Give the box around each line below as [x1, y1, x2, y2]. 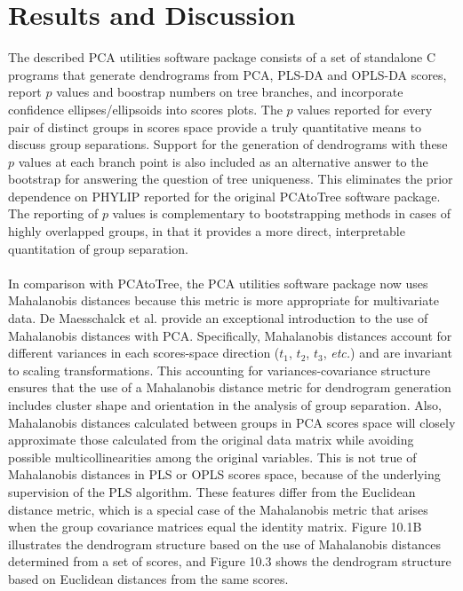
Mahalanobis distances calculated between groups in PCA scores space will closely [8, 413, 456, 431]
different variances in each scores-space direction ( [8, 343, 280, 362]
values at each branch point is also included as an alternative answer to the [18, 152, 428, 170]
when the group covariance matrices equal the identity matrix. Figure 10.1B [8, 517, 422, 536]
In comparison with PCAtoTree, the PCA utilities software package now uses [8, 273, 428, 292]
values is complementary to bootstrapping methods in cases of [112, 204, 451, 223]
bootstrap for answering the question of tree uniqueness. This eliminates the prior [8, 169, 453, 188]
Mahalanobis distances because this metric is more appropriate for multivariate [8, 291, 439, 310]
